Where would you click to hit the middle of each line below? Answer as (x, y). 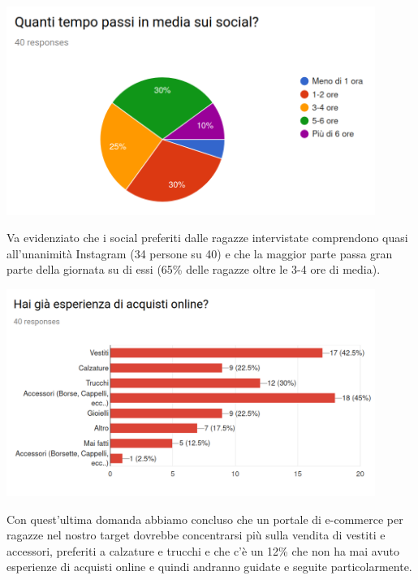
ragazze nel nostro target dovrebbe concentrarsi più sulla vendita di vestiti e (196, 535)
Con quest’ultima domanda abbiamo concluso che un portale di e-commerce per (205, 519)
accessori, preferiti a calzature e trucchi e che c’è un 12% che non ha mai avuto (203, 550)
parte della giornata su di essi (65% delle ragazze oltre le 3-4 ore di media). (194, 269)
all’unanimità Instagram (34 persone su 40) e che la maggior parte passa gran (200, 253)
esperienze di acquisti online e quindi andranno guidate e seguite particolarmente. (209, 567)
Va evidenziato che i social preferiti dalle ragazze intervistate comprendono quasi (207, 238)
